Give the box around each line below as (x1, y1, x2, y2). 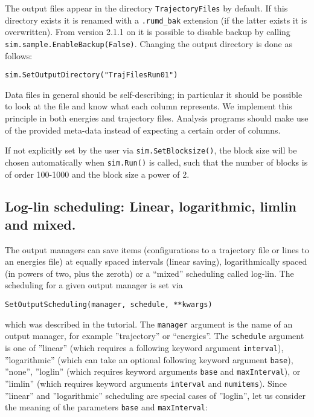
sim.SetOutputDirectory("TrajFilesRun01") (5, 71, 178, 80)
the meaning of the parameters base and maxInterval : (5, 401, 208, 413)
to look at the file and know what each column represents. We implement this (5, 100, 292, 112)
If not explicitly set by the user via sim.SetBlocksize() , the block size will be (5, 144, 297, 157)
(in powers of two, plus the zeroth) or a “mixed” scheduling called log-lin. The (5, 267, 294, 279)
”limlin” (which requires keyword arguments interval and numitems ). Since (5, 377, 287, 389)
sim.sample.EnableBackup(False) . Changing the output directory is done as (5, 37, 292, 50)
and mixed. (5, 215, 76, 233)
